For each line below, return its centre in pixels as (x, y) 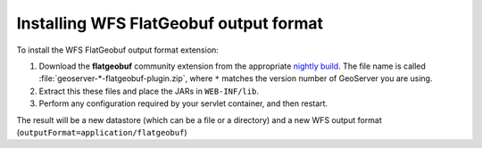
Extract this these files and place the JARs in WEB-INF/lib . (149, 91)
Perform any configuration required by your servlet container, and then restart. (183, 103)
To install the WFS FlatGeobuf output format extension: (117, 50)
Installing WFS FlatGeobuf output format (170, 23)
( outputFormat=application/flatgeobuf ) (102, 132)
